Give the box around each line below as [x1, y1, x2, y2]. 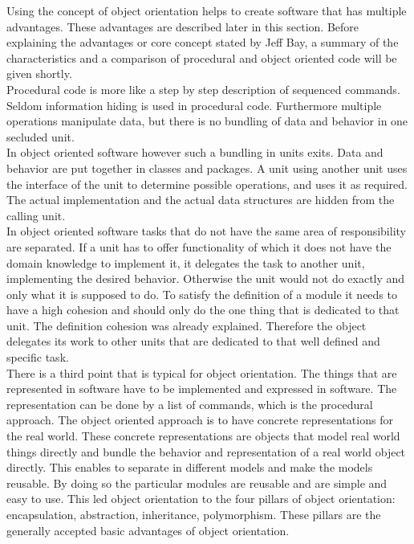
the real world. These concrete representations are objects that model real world [6, 427, 400, 444]
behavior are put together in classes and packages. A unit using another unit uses [6, 159, 408, 176]
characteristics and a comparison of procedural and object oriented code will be [6, 49, 397, 66]
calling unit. [6, 207, 66, 223]
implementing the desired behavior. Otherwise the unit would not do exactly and [6, 270, 405, 287]
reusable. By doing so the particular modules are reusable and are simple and [6, 474, 388, 491]
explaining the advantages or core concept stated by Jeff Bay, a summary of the [6, 34, 399, 51]
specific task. [6, 349, 69, 366]
